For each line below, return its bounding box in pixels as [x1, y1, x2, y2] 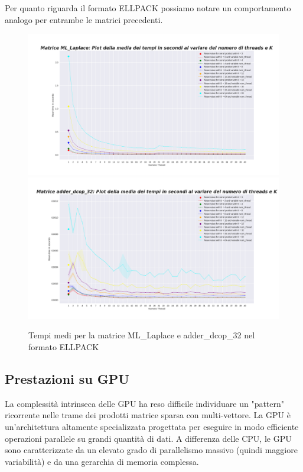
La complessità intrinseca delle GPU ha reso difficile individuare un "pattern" [5, 397, 285, 409]
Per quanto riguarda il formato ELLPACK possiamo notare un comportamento [5, 2, 291, 14]
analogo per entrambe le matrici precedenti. [5, 13, 163, 25]
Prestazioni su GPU [5, 369, 129, 387]
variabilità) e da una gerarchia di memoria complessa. [5, 455, 199, 467]
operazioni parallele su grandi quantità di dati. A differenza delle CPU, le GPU [5, 432, 292, 444]
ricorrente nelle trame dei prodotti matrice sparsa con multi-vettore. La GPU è [5, 409, 291, 421]
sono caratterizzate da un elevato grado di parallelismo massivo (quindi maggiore [5, 444, 298, 456]
